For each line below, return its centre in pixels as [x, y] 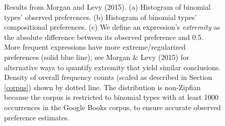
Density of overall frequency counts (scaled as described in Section [108, 77]
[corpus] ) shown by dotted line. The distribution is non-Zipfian [103, 87]
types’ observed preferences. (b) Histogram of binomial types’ [100, 17]
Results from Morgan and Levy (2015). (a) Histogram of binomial [107, 7]
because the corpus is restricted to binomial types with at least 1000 [111, 97]
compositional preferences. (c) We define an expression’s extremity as [112, 27]
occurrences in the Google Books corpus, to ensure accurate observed [113, 107]
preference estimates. [37, 117]
